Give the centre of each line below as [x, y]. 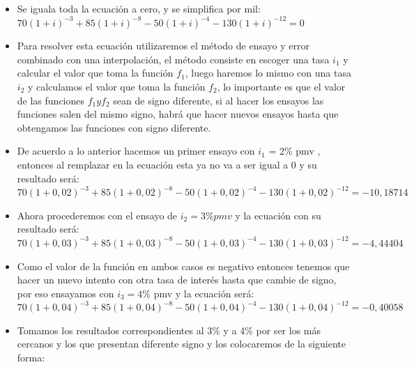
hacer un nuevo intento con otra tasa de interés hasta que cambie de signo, [177, 280]
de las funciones [51, 100]
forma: [31, 358]
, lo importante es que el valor [281, 86]
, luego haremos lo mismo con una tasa [268, 73]
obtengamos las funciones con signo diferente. [114, 127]
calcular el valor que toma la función [95, 73]
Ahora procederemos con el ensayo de [97, 215]
